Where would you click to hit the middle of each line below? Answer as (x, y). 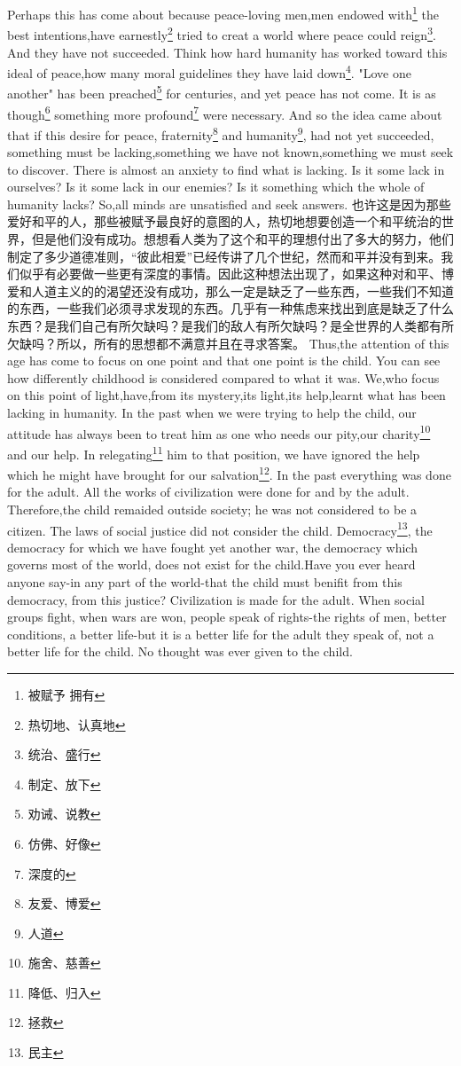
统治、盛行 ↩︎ (64, 754)
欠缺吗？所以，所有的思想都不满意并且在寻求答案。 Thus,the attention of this (228, 343)
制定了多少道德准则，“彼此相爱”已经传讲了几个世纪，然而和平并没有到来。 (224, 256)
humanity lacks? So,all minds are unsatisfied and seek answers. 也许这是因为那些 (229, 204)
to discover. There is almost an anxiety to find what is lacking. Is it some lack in (226, 169)
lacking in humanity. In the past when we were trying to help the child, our (212, 412)
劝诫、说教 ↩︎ (64, 814)
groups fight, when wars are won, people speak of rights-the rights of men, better (227, 617)
